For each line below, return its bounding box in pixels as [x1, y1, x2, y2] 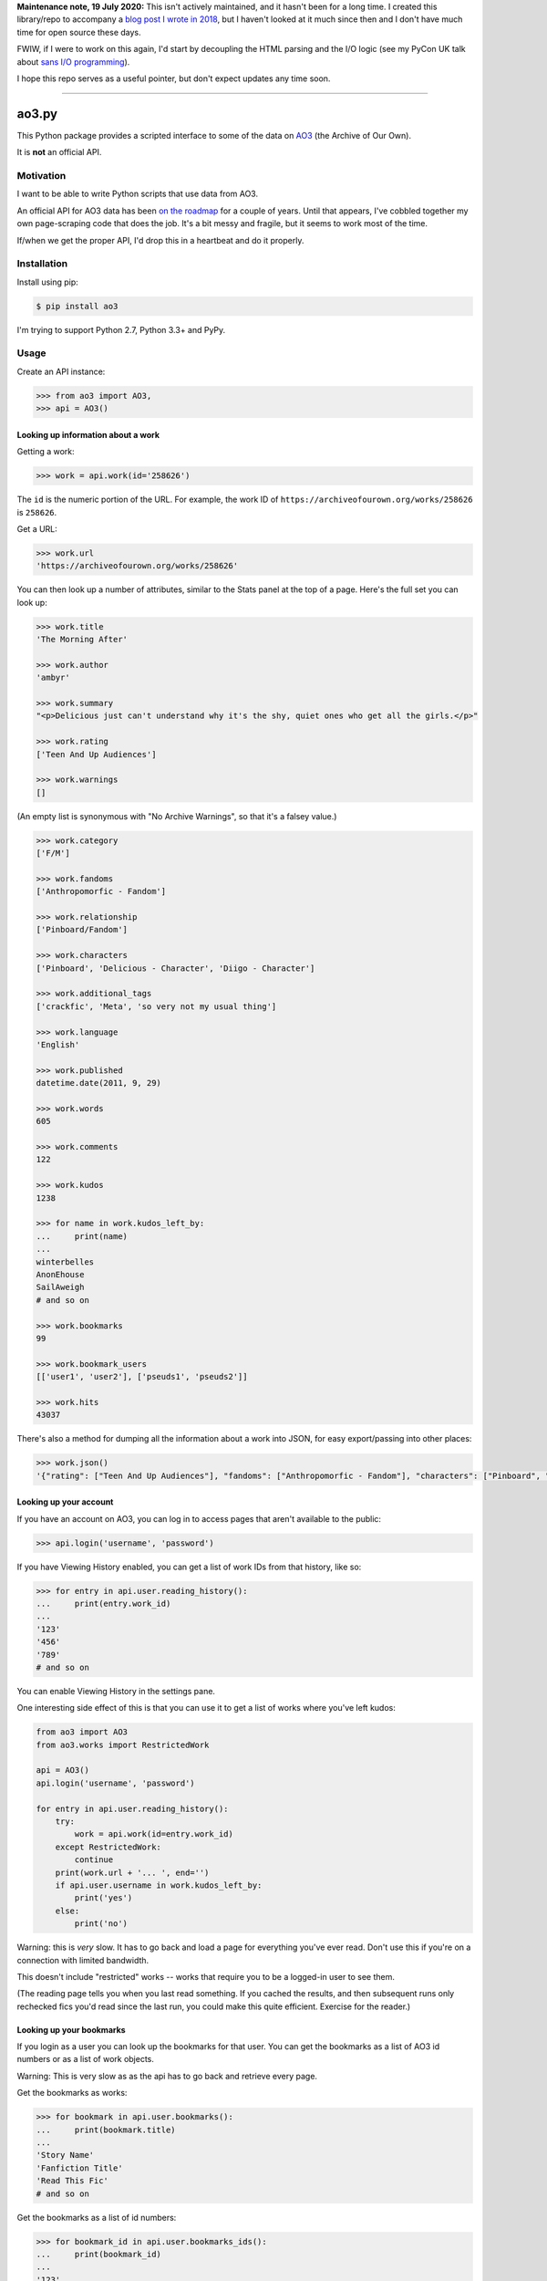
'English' [36, 1039, 80, 1049]
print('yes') [74, 1893, 133, 1903]
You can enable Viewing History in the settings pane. [16, 1685, 216, 1696]
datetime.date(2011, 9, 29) [36, 1078, 161, 1088]
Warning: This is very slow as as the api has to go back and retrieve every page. [16, 2070, 318, 2081]
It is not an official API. [16, 147, 102, 158]
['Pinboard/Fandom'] [36, 924, 128, 935]
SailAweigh [36, 1282, 85, 1293]
